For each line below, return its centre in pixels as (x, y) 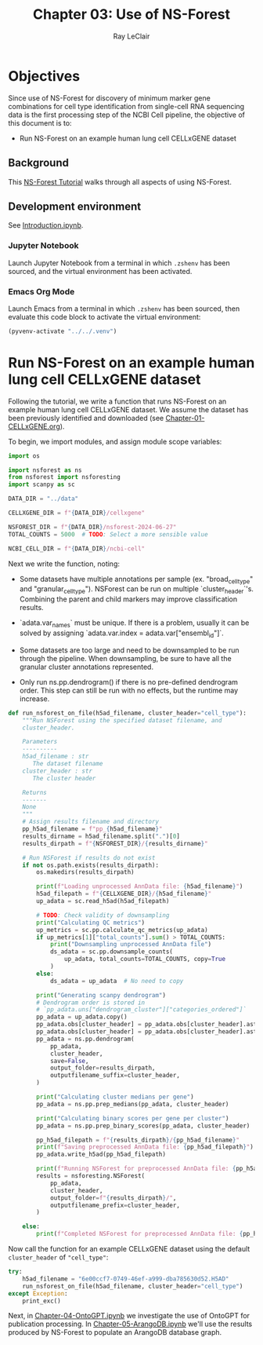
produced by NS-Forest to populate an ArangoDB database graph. (115, 1332)
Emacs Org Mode (41, 291)
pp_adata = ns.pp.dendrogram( (85, 1039)
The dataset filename (68, 764)
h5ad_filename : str (56, 757)
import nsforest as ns (45, 470)
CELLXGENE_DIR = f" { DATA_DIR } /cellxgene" (77, 513)
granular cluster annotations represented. (86, 667)
